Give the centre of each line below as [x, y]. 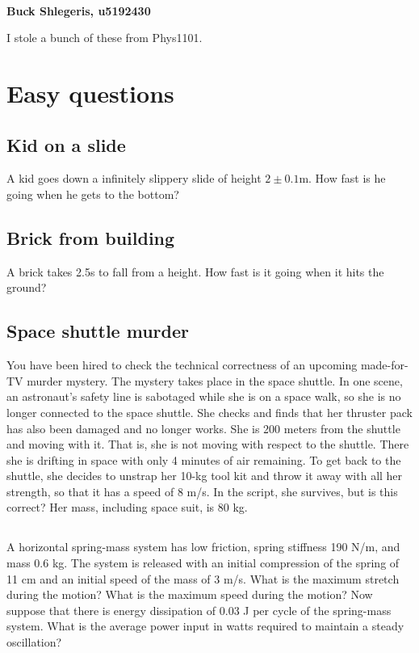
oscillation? [34, 642]
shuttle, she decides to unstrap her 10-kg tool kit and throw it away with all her [205, 476]
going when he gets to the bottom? [93, 194]
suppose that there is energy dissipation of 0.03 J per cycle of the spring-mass [199, 610]
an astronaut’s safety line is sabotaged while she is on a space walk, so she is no [204, 396]
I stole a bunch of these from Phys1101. [105, 38]
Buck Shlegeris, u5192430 [79, 10]
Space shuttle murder [98, 331]
